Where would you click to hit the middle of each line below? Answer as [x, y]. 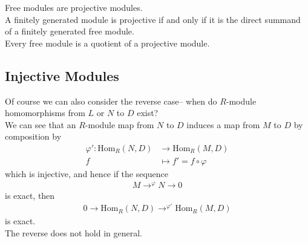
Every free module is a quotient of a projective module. [107, 43]
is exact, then [30, 195]
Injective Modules [62, 75]
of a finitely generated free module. [70, 31]
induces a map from [223, 124]
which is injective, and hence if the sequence [87, 174]
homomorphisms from [45, 113]
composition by [33, 136]
